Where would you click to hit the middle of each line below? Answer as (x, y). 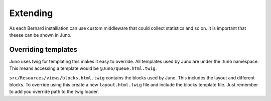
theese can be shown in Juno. (40, 35)
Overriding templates (43, 49)
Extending (31, 13)
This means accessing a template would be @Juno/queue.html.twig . (83, 68)
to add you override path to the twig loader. (54, 92)
